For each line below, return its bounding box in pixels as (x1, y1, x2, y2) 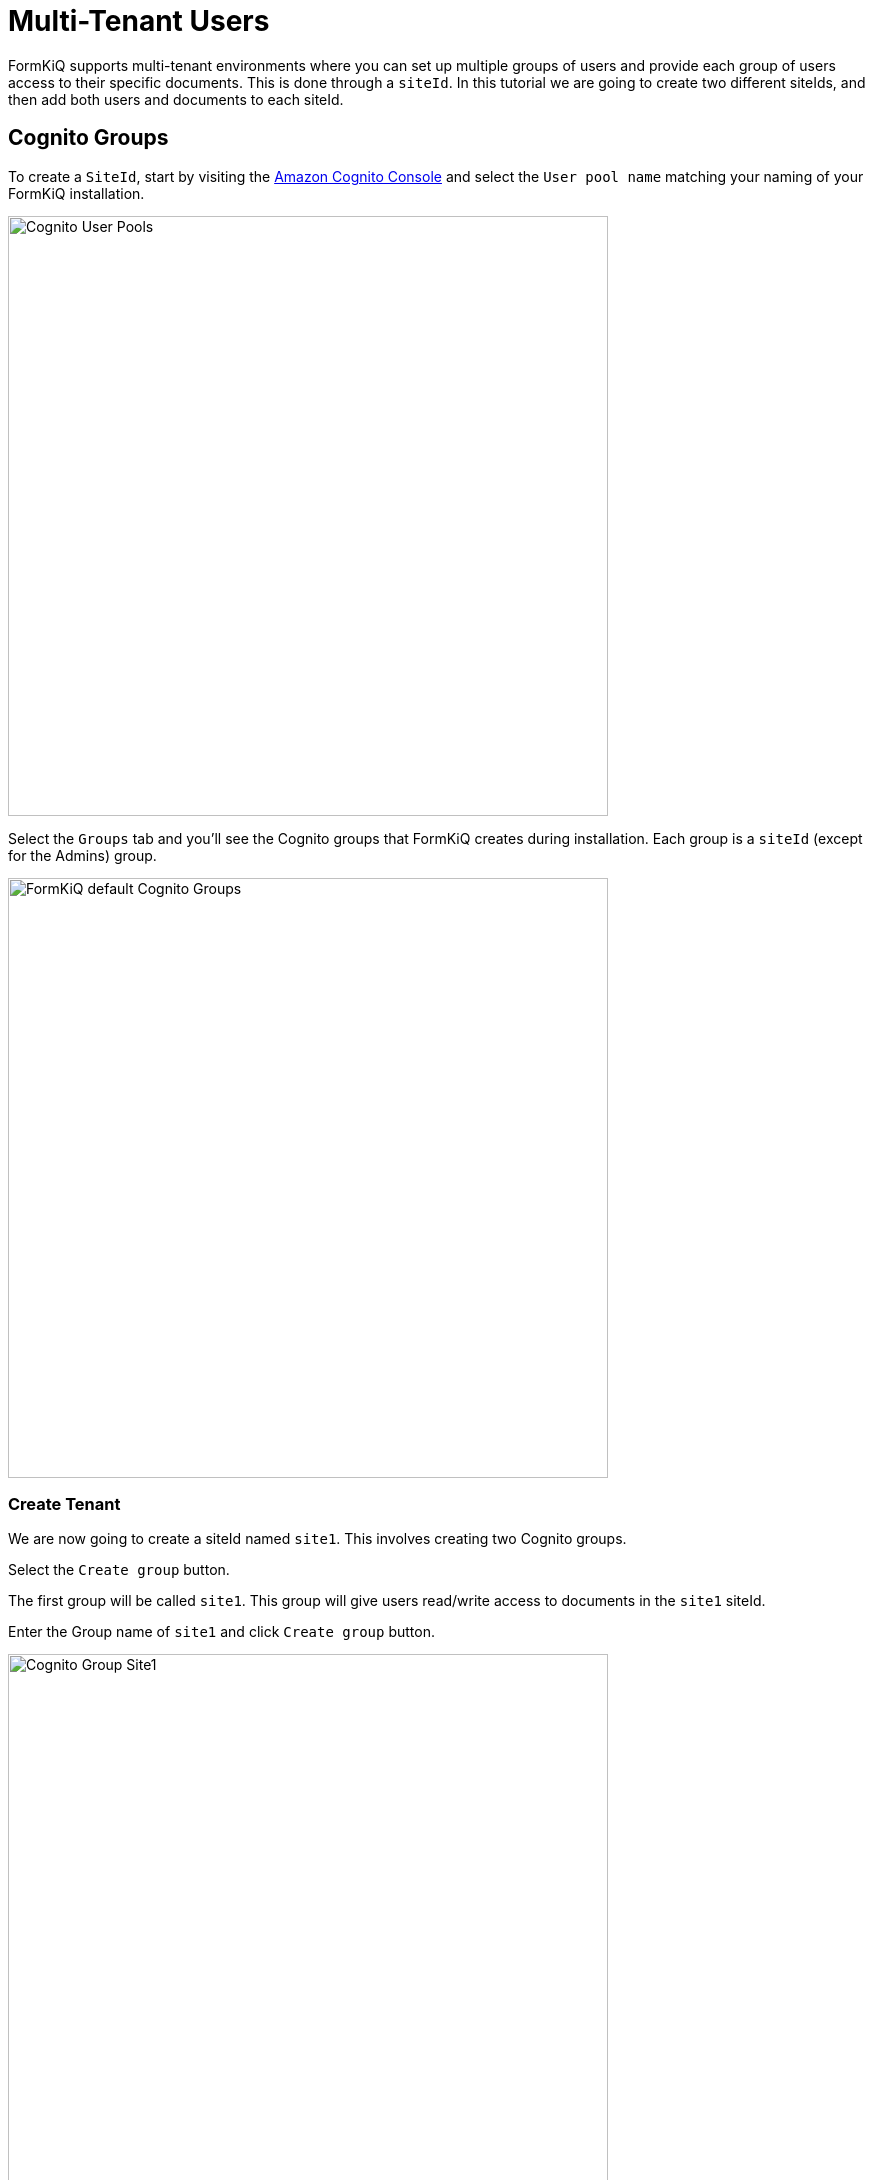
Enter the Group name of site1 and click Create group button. (8, 1623, 435, 1641)
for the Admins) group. (8, 846, 157, 864)
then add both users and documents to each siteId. (8, 90, 344, 108)
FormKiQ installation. (8, 184, 145, 202)
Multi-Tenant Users (8, 4, 270, 38)
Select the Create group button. (8, 1561, 230, 1579)
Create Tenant (8, 1493, 121, 1514)
